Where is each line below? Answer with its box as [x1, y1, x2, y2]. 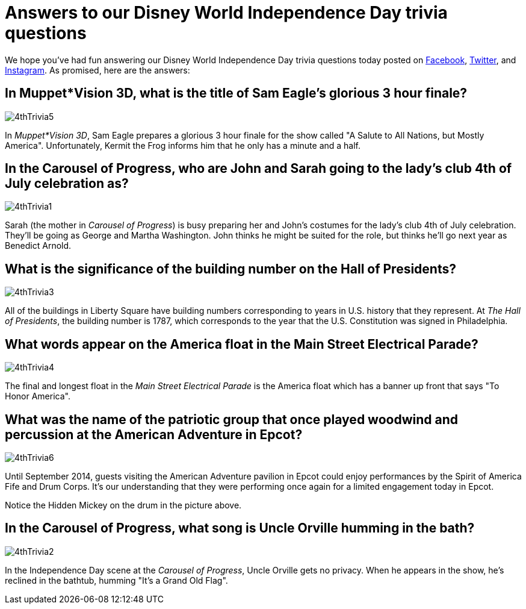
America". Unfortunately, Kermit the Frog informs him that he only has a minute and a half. [5, 140, 361, 151]
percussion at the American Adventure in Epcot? [5, 426, 303, 442]
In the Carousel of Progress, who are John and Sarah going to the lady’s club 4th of [5, 161, 512, 176]
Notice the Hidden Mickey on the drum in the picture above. [5, 499, 242, 510]
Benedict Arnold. [5, 240, 72, 251]
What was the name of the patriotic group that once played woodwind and [5, 411, 458, 427]
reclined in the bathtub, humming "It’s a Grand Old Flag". [5, 575, 228, 586]
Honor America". [5, 391, 70, 402]
